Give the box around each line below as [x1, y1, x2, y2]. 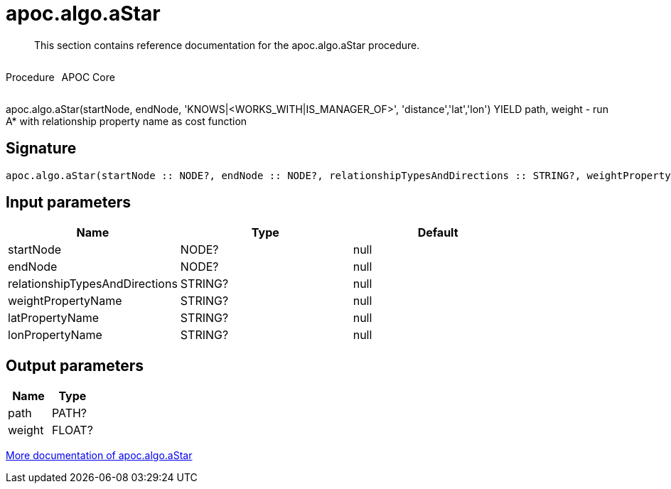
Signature [6, 139, 77, 158]
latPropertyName [8, 311, 100, 326]
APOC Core [61, 70, 115, 83]
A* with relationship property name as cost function [6, 114, 247, 127]
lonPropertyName [8, 328, 102, 343]
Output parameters [6, 356, 144, 375]
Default [417, 225, 458, 240]
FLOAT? [51, 423, 93, 438]
